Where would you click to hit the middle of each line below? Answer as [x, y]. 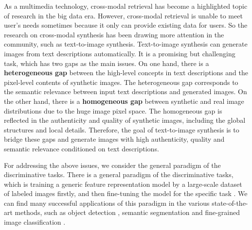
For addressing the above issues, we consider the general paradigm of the [112, 165]
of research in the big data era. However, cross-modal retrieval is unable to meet [123, 15]
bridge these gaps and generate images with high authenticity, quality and [114, 139]
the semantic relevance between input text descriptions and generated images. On [126, 91]
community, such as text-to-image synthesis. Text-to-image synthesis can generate [126, 44]
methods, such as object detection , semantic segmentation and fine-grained [127, 212]
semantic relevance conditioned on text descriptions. [81, 148]
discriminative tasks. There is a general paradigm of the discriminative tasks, [119, 174]
